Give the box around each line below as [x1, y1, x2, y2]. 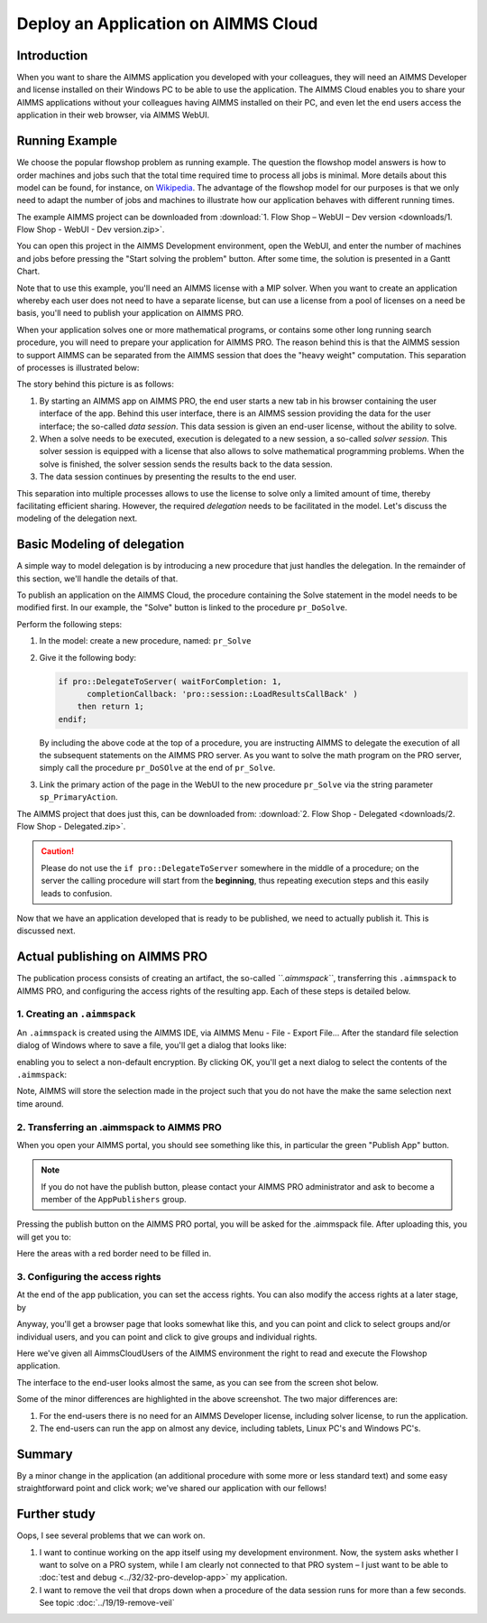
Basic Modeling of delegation [16, 537, 185, 552]
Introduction [16, 48, 88, 63]
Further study [16, 1507, 96, 1522]
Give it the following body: [39, 652, 137, 663]
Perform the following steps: [16, 618, 123, 629]
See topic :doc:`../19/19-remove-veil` [39, 1598, 175, 1609]
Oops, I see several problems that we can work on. [16, 1530, 206, 1541]
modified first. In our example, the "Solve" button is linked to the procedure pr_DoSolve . [16, 602, 348, 613]
